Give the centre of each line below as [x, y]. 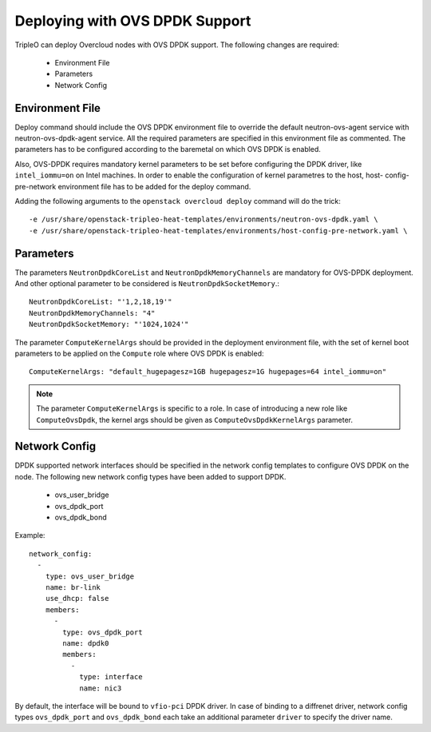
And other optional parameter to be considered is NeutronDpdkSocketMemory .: [147, 284]
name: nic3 [101, 688]
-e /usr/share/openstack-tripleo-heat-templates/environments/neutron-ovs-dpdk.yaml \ [204, 219]
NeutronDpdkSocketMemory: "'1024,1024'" [109, 324]
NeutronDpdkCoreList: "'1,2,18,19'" [101, 302]
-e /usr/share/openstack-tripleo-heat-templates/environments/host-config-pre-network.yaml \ [218, 231]
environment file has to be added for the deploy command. [154, 186]
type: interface [111, 677]
